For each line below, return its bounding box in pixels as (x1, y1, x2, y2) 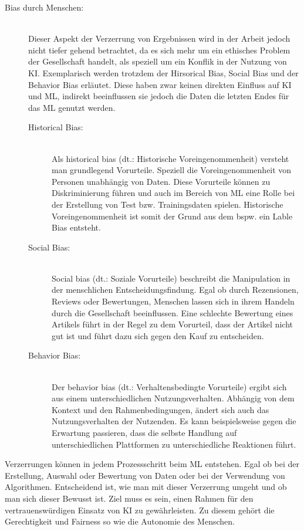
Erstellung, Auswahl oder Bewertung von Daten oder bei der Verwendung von (5, 469, 285, 481)
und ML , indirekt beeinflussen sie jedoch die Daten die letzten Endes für (28, 90, 289, 102)
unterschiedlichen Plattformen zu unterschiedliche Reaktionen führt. (52, 438, 296, 450)
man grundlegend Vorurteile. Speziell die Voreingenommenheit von (52, 164, 292, 176)
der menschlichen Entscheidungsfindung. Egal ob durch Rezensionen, (52, 283, 299, 296)
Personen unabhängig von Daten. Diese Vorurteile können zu (52, 175, 271, 187)
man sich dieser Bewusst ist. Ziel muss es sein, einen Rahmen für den (5, 492, 254, 504)
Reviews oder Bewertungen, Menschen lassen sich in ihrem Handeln (52, 295, 295, 307)
